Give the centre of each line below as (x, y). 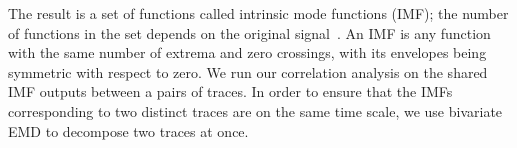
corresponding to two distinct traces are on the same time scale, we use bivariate (255, 110)
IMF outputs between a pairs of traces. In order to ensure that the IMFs (230, 91)
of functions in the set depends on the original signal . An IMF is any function (249, 32)
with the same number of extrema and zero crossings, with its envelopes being (247, 52)
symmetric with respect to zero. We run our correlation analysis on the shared (248, 71)
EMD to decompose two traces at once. (128, 130)
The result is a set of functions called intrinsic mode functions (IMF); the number (258, 13)
